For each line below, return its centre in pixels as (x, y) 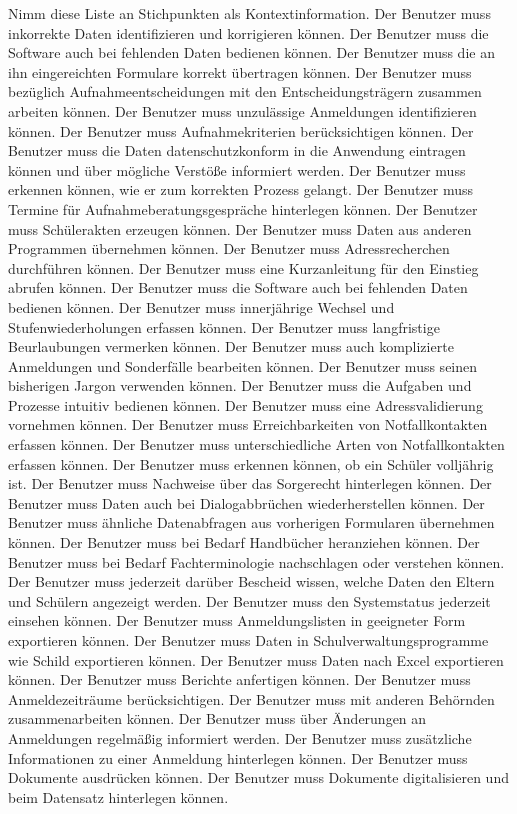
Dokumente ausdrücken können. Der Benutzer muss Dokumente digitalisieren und (258, 777)
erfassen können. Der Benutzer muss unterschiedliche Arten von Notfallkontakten (256, 444)
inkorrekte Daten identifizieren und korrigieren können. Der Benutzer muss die (248, 32)
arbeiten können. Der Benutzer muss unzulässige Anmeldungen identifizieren (242, 110)
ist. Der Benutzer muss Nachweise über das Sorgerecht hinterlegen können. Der (250, 483)
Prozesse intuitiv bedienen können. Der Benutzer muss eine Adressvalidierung (245, 404)
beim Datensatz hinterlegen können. (118, 796)
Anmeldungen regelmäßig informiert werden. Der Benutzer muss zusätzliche (240, 737)
